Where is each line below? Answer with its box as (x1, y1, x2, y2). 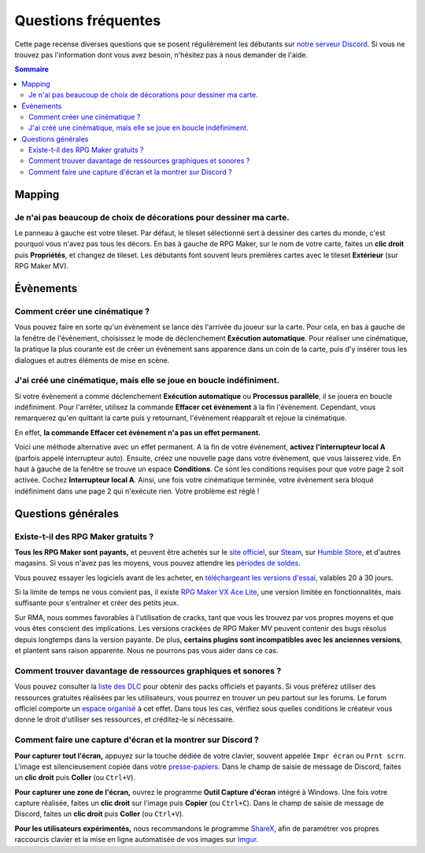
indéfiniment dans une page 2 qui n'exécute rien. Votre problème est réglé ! (14, 486, 260, 496)
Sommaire (14, 65, 49, 74)
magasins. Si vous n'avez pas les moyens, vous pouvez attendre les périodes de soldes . (14, 559, 301, 568)
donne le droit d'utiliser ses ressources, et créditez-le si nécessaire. (14, 715, 235, 724)
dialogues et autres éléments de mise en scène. (14, 355, 170, 365)
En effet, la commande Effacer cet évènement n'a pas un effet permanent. (14, 427, 261, 437)
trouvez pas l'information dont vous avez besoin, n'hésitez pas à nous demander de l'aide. (14, 50, 309, 59)
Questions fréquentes (14, 12, 161, 29)
